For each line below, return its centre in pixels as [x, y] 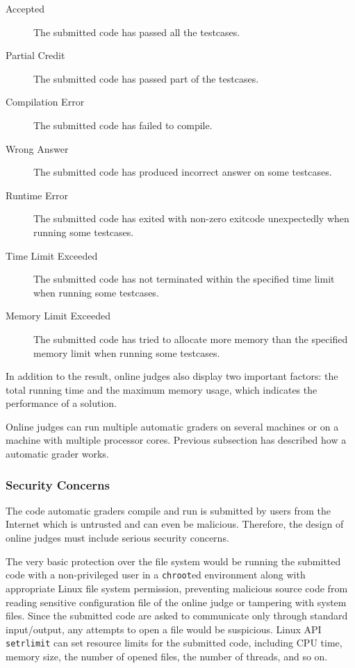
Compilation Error [45, 102]
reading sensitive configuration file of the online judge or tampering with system [176, 602]
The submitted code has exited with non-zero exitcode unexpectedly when [191, 218]
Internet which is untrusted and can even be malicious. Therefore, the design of [175, 524]
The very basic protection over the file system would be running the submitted [173, 561]
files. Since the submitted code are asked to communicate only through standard [177, 616]
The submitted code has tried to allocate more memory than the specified [191, 339]
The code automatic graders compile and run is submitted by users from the [168, 510]
